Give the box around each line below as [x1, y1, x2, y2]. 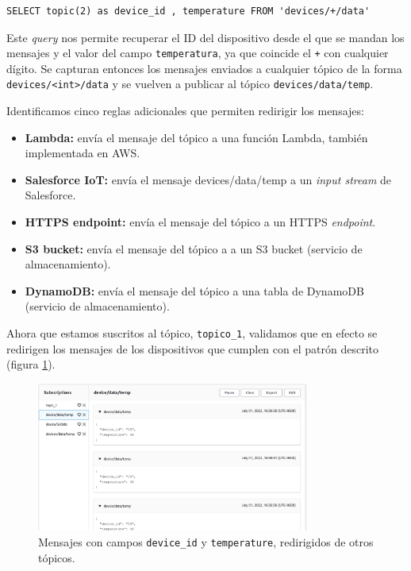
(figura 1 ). [6, 356, 56, 372]
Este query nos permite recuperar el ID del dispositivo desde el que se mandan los [6, 29, 405, 45]
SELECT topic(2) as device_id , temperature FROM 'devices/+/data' [6, 6, 371, 17]
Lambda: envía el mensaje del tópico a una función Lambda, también [25, 129, 368, 145]
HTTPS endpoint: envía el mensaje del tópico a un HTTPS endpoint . [25, 214, 376, 230]
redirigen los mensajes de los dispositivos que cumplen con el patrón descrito [6, 340, 378, 357]
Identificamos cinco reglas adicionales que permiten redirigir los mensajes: [6, 102, 364, 119]
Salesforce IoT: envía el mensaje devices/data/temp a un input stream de [25, 171, 392, 187]
